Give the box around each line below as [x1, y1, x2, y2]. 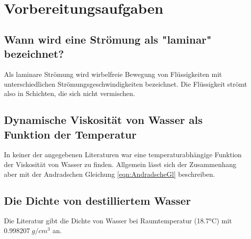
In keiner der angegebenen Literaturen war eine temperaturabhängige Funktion [4, 149, 242, 160]
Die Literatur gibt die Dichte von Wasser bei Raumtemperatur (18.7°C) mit [4, 215, 232, 226]
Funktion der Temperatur [4, 126, 137, 142]
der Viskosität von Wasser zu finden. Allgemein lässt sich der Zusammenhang [4, 159, 236, 169]
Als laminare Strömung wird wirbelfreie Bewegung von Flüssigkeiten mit [4, 69, 222, 79]
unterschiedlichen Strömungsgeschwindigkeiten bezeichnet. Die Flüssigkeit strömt [4, 78, 248, 89]
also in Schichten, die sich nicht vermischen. [4, 88, 135, 98]
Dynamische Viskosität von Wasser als [4, 112, 203, 127]
